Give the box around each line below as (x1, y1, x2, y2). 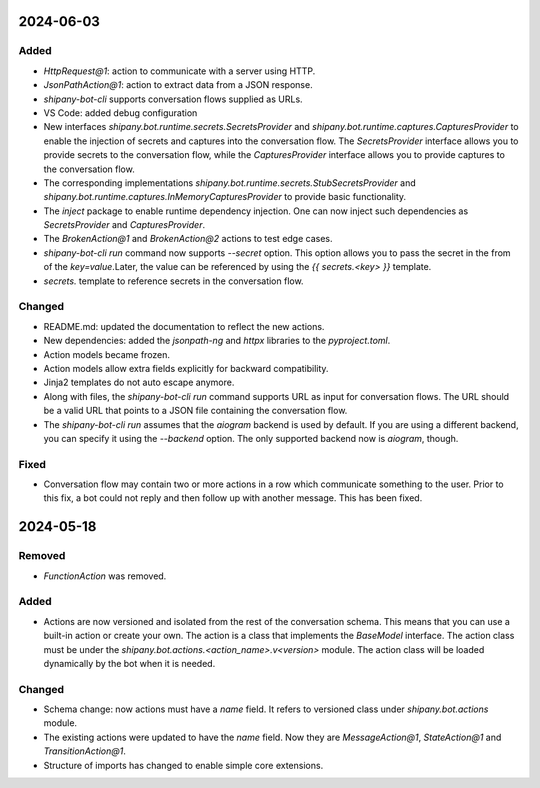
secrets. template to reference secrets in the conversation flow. (43, 275, 304, 287)
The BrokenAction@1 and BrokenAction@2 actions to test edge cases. (43, 233, 334, 245)
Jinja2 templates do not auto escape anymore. (43, 376, 235, 389)
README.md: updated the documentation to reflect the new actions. (43, 320, 325, 332)
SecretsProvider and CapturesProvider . (43, 219, 205, 231)
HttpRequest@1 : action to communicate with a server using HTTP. (43, 65, 316, 77)
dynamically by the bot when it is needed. (43, 657, 216, 669)
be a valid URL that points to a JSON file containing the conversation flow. (43, 405, 348, 417)
